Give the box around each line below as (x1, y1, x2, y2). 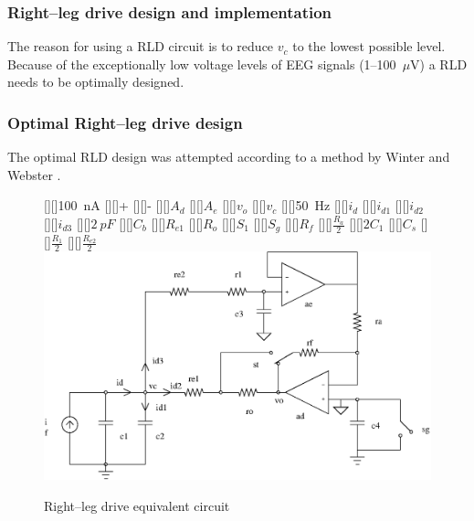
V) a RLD (410, 54, 468, 73)
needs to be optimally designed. (7, 72, 184, 91)
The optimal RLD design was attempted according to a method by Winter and (7, 147, 450, 166)
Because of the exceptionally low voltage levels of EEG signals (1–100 (7, 54, 396, 73)
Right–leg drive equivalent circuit (44, 495, 230, 515)
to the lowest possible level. (292, 37, 446, 56)
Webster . (7, 165, 61, 184)
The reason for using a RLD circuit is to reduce (7, 37, 274, 56)
